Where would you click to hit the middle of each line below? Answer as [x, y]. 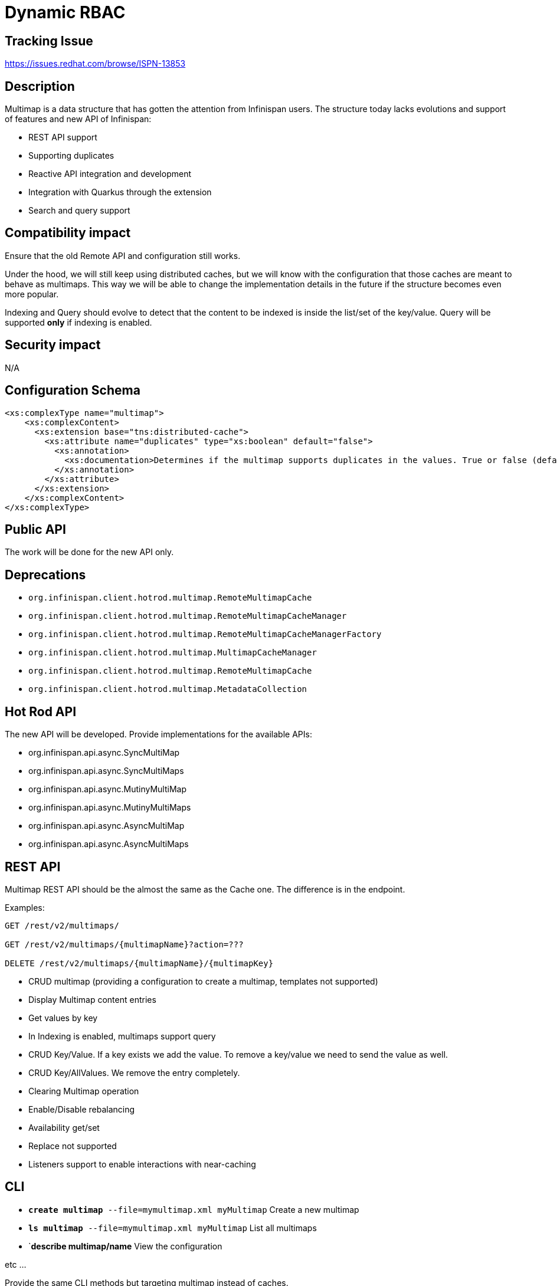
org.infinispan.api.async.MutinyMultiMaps [110, 808]
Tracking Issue [49, 41]
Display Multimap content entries [92, 999]
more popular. [32, 294]
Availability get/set [64, 1127]
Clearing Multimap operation [84, 1091]
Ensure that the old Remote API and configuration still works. [123, 255]
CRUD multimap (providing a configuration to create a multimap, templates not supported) [203, 981]
